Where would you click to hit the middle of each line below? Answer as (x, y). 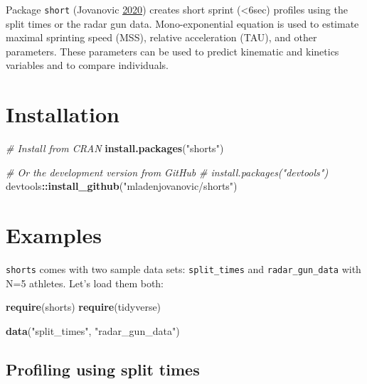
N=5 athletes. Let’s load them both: (85, 283)
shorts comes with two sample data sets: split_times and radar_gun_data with (183, 269)
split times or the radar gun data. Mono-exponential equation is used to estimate (182, 23)
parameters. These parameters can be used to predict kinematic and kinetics (172, 51)
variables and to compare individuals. (87, 65)
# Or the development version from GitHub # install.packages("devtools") (167, 172)
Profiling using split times (103, 369)
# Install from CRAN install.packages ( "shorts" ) (115, 148)
